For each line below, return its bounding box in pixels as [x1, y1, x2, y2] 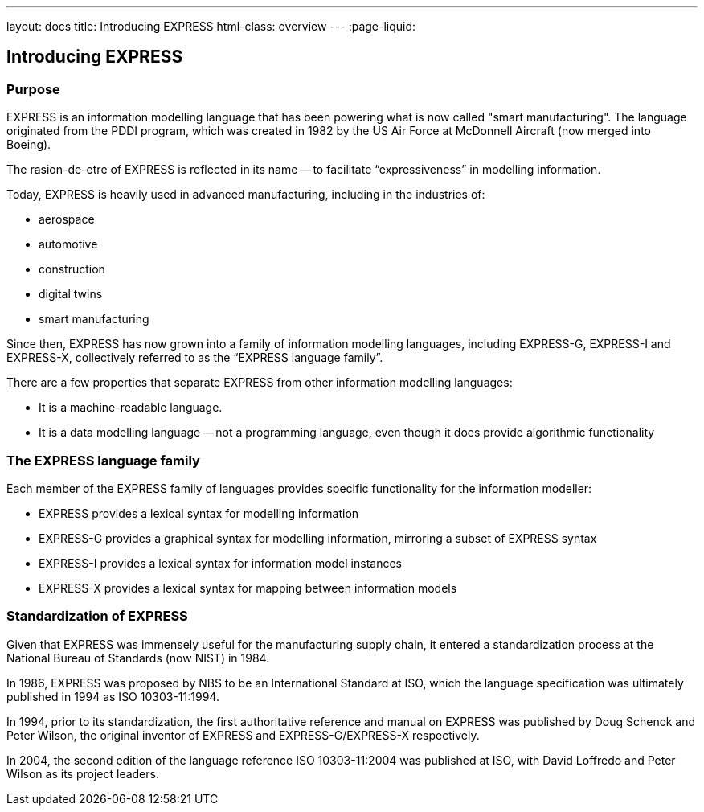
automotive [39, 237, 98, 252]
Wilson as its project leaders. [6, 766, 159, 781]
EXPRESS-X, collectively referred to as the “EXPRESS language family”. [6, 351, 383, 365]
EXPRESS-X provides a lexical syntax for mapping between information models [39, 580, 457, 595]
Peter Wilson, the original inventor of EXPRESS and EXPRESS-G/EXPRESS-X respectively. [6, 728, 480, 742]
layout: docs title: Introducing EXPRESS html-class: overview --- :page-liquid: [6, 19, 416, 33]
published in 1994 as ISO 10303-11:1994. [6, 689, 219, 703]
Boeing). [6, 137, 51, 152]
